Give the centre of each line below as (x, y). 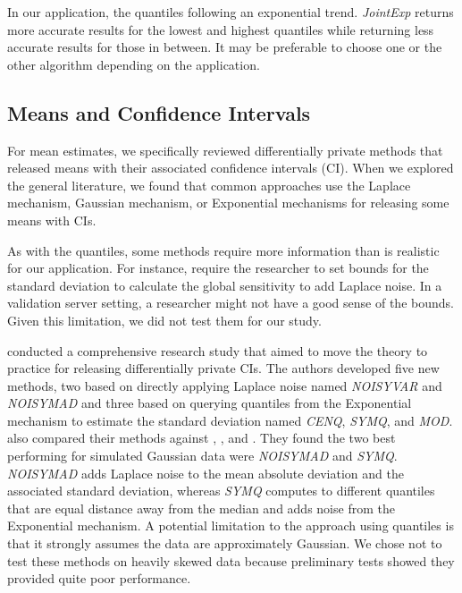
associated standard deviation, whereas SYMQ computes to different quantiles (221, 491)
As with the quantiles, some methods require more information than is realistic (223, 250)
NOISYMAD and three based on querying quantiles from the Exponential (210, 403)
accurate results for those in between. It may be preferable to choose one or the (225, 47)
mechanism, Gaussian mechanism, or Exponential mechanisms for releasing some (228, 203)
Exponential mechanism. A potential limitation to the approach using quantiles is (231, 525)
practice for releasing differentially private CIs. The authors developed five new (223, 368)
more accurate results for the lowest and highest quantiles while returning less (221, 29)
